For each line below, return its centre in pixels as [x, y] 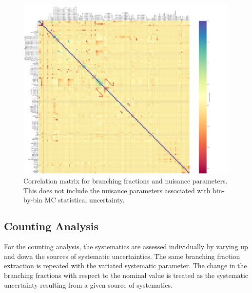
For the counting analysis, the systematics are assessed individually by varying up [126, 247]
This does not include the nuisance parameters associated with [117, 190]
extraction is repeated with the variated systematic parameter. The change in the [126, 266]
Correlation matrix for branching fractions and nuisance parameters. [126, 181]
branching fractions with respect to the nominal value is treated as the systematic [126, 275]
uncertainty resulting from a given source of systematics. [88, 284]
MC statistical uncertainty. [85, 200]
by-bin [33, 200]
